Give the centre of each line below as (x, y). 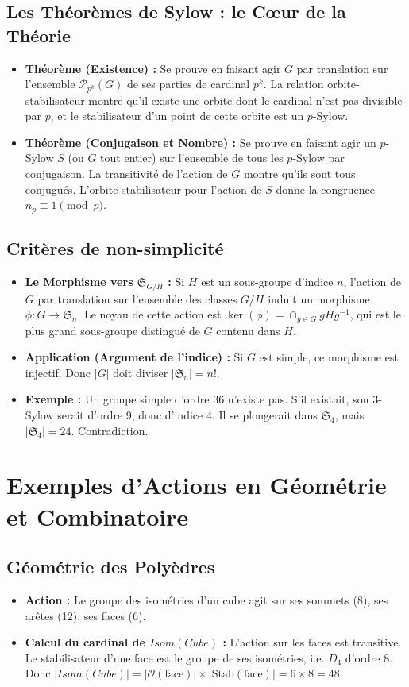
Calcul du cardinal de (85, 642)
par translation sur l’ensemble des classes (137, 298)
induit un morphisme (319, 298)
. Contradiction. (110, 430)
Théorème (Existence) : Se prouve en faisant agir (153, 68)
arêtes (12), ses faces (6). (85, 615)
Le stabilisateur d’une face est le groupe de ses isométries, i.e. (175, 657)
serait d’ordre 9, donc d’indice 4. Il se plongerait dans (187, 415)
